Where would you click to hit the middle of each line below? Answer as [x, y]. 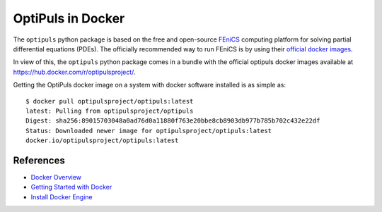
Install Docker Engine [62, 197]
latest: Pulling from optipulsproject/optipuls [110, 111]
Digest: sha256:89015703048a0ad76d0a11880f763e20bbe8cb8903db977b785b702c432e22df [173, 121]
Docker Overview [56, 177]
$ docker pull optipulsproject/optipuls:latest [110, 101]
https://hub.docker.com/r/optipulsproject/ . [74, 72]
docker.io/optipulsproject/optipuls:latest [102, 141]
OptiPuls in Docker [69, 18]
